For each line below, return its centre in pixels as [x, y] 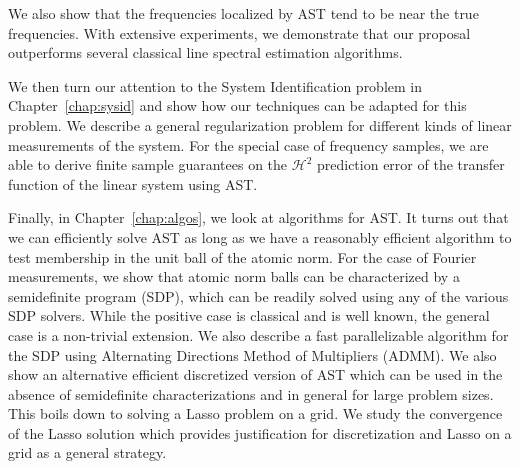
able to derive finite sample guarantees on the [148, 164]
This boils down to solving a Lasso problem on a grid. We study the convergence [255, 413]
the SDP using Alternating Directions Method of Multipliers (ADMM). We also [252, 354]
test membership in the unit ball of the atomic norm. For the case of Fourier [242, 256]
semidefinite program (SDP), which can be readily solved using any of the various [258, 295]
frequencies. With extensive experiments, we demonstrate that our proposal [239, 32]
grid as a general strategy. [87, 452]
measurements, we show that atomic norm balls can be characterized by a [234, 276]
